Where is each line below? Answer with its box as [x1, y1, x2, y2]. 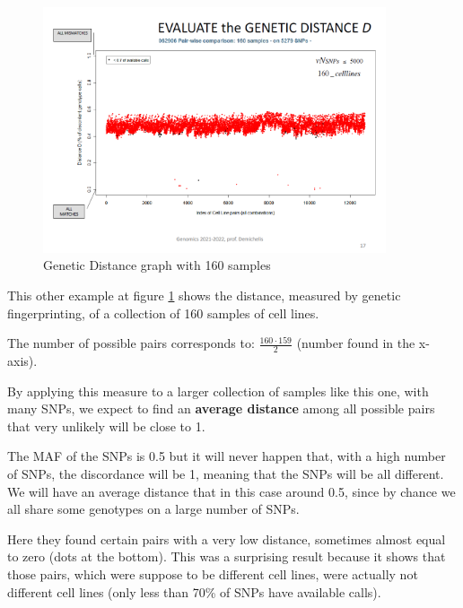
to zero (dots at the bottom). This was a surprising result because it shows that [7, 547, 446, 566]
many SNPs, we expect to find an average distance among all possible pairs [7, 399, 435, 418]
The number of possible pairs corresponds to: [7, 334, 255, 352]
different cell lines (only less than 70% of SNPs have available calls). [7, 582, 381, 601]
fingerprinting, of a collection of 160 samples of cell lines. [7, 303, 319, 322]
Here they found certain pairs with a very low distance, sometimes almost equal [7, 529, 446, 548]
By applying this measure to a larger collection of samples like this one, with [7, 381, 429, 400]
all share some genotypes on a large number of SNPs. [7, 499, 300, 518]
